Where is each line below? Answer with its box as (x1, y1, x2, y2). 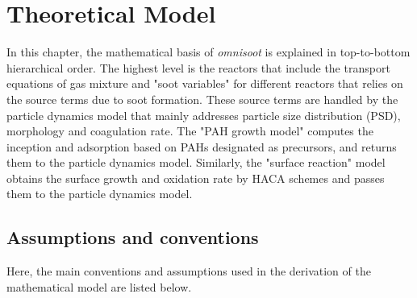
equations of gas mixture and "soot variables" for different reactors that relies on (6, 75, 403, 92)
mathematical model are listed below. (6, 278, 192, 295)
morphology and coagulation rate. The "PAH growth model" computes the (6, 122, 373, 139)
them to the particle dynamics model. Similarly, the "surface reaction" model (6, 154, 386, 171)
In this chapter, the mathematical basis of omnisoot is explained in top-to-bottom (6, 43, 411, 60)
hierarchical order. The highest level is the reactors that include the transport (6, 59, 390, 76)
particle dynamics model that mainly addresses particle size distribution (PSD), (6, 106, 401, 123)
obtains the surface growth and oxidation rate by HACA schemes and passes (6, 169, 385, 186)
